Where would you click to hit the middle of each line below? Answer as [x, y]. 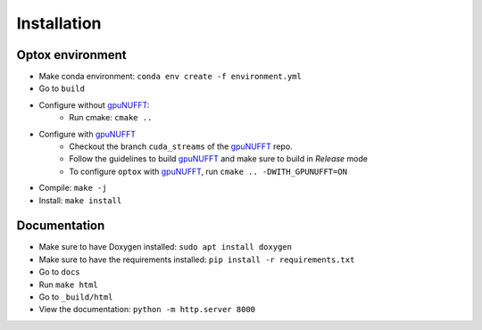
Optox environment [71, 55]
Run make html [68, 285]
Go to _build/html [76, 297]
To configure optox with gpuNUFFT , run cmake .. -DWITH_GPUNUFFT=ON [208, 171]
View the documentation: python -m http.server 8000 [147, 309]
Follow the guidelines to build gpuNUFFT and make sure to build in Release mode [219, 159]
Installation [59, 23]
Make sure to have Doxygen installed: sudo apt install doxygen [165, 247]
